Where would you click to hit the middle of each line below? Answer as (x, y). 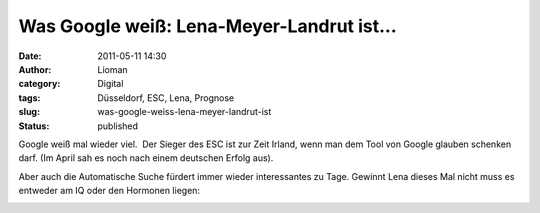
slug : (29, 112)
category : (39, 84)
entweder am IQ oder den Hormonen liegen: (109, 191)
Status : (34, 126)
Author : (35, 69)
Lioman (113, 69)
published (118, 126)
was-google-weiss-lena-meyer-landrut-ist (184, 112)
